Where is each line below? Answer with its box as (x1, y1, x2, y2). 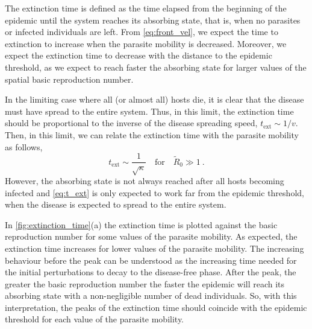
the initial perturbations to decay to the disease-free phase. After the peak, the (5, 266, 296, 278)
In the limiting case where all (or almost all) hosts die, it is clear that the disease (5, 93, 304, 106)
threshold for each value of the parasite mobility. (5, 313, 184, 325)
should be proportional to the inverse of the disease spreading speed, (5, 117, 258, 129)
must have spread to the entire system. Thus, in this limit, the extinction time (5, 104, 294, 117)
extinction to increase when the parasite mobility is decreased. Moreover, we (5, 37, 287, 50)
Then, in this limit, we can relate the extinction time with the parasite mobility (5, 128, 299, 141)
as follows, (5, 140, 43, 153)
